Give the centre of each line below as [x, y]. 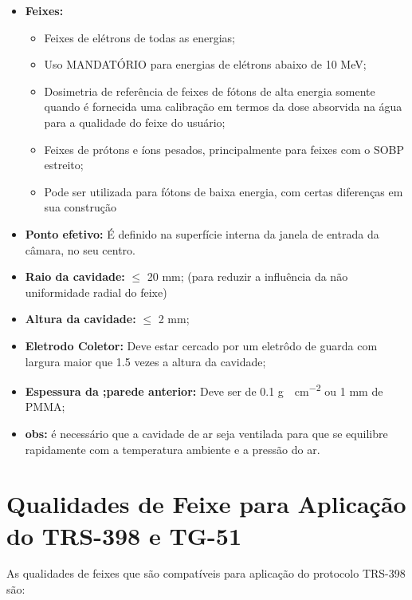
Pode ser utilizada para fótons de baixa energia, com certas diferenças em [224, 191]
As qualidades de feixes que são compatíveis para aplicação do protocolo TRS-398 [206, 573]
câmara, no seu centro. [80, 249]
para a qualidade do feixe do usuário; [135, 122]
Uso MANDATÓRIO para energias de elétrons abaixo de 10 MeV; [205, 64]
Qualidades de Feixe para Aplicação [206, 504]
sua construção [80, 207]
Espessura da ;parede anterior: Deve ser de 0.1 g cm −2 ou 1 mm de [204, 390]
